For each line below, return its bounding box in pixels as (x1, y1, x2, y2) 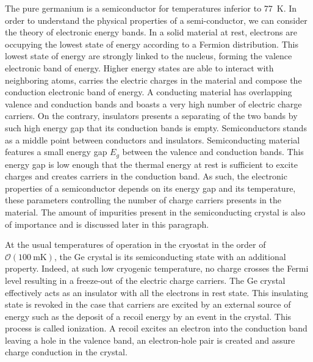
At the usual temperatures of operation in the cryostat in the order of (5, 238, 266, 251)
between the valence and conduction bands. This (122, 145, 304, 158)
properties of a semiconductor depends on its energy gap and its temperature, (5, 181, 296, 194)
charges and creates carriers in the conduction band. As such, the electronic (5, 170, 287, 183)
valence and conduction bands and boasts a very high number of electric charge (5, 97, 302, 110)
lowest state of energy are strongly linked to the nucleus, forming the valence (5, 49, 292, 62)
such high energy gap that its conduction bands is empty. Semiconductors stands (5, 121, 307, 134)
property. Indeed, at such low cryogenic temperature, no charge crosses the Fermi (5, 262, 309, 275)
